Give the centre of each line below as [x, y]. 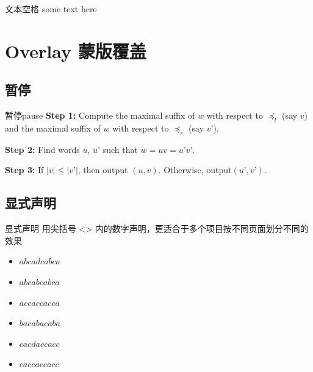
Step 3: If [24, 170]
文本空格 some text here [51, 9]
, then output [103, 170]
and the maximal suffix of [53, 128]
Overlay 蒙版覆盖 [76, 50]
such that [120, 149]
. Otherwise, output [195, 170]
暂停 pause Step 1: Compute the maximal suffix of [100, 115]
